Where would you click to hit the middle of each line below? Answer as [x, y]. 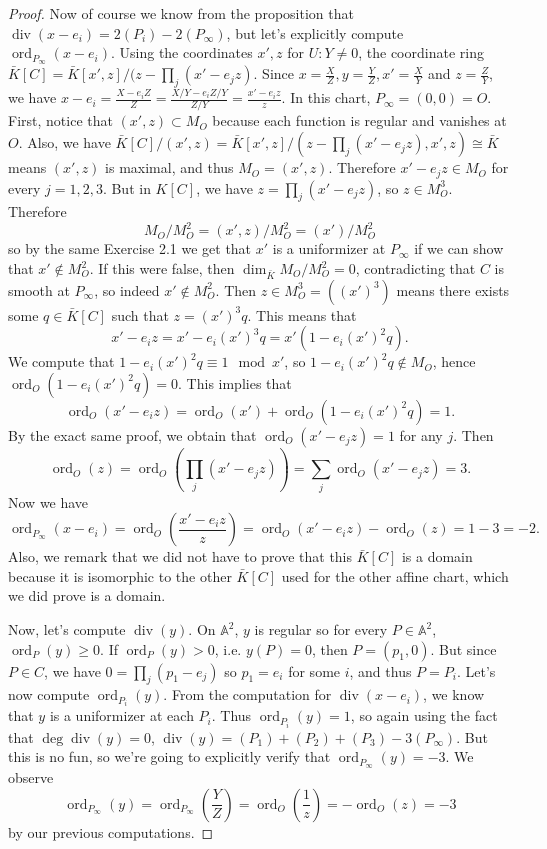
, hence [454, 361]
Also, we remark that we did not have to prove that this [180, 556]
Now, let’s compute [67, 629]
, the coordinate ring [421, 52]
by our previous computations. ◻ [111, 831]
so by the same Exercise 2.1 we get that [130, 248]
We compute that [61, 361]
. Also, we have [64, 142]
